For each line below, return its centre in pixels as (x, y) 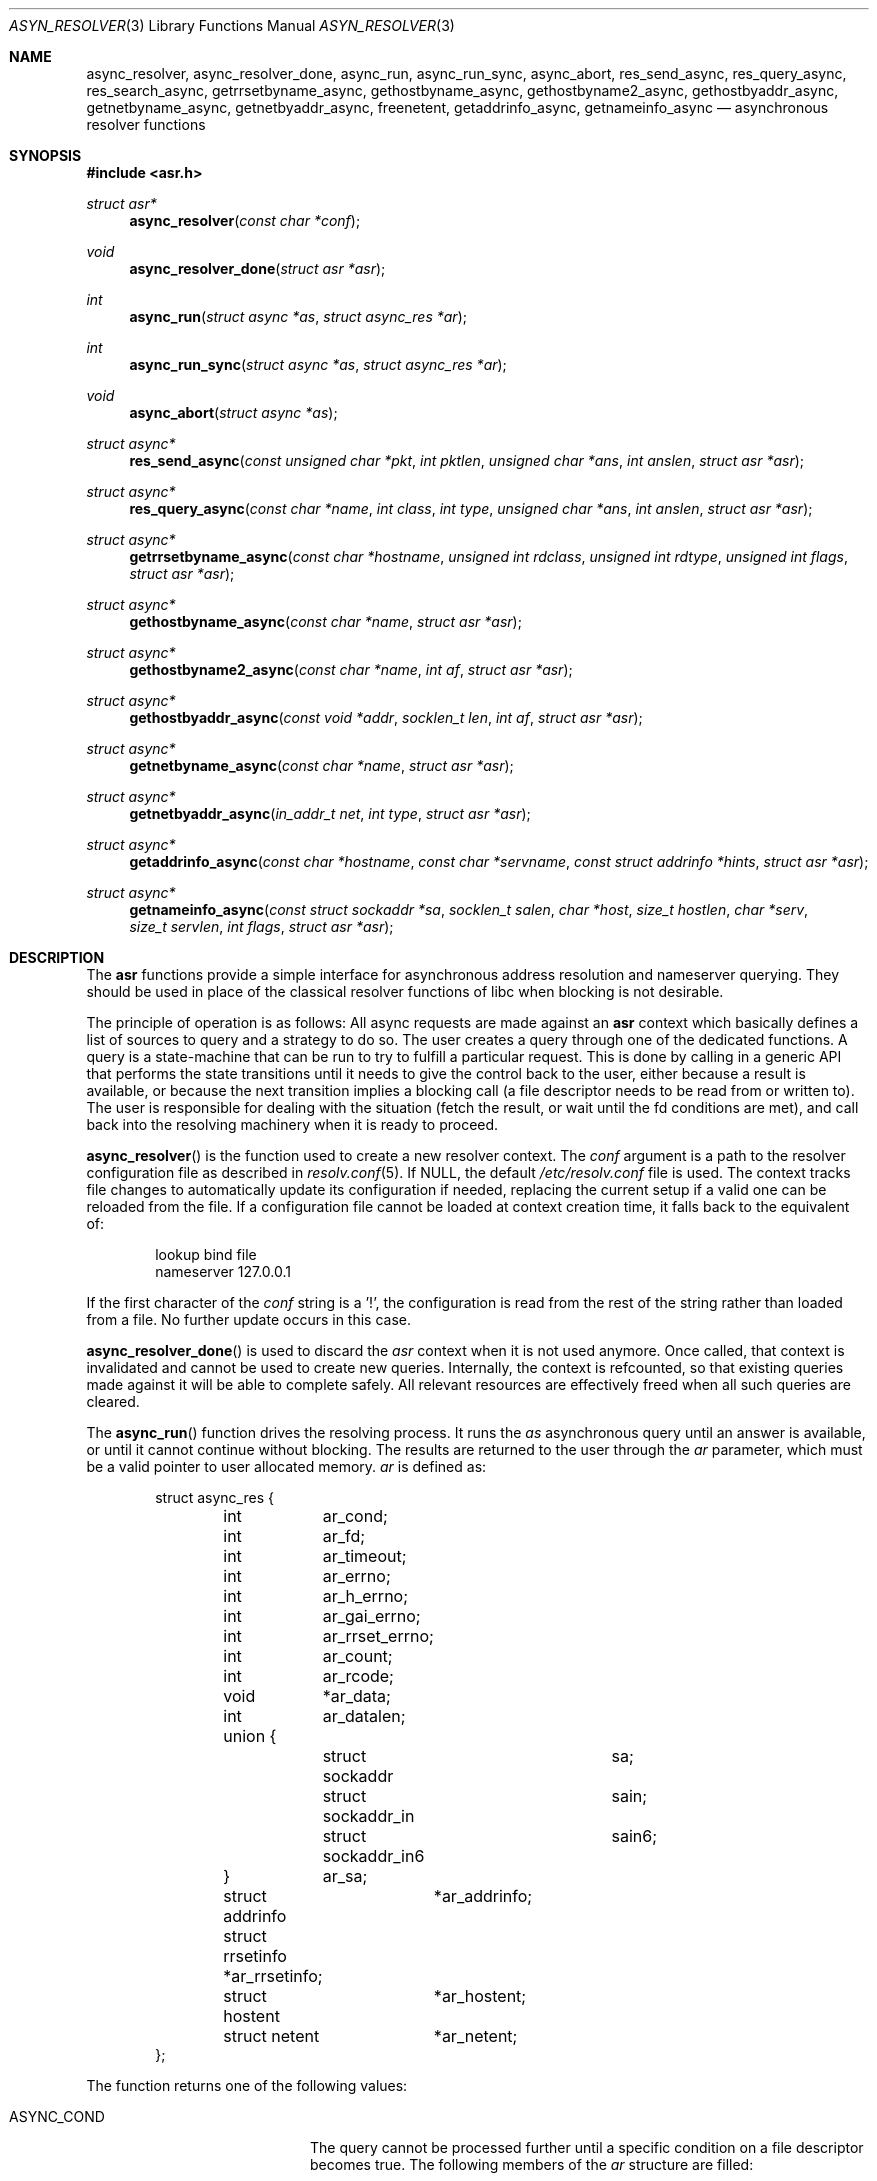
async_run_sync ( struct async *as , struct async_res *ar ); (318, 364)
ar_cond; (355, 1516)
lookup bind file (206, 1254)
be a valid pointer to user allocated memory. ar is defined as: (286, 1466)
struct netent (271, 2036)
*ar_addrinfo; (483, 1896)
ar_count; (357, 1656)
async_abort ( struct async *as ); (233, 412)
